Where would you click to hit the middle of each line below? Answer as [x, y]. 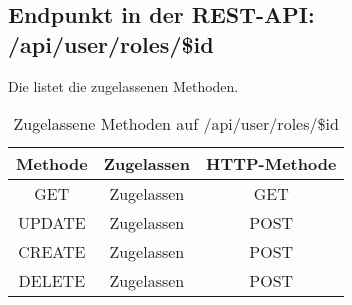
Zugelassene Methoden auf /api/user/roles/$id [176, 124]
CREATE [52, 252]
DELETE [52, 281]
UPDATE [51, 223]
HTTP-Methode [271, 164]
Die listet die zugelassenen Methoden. [123, 85]
